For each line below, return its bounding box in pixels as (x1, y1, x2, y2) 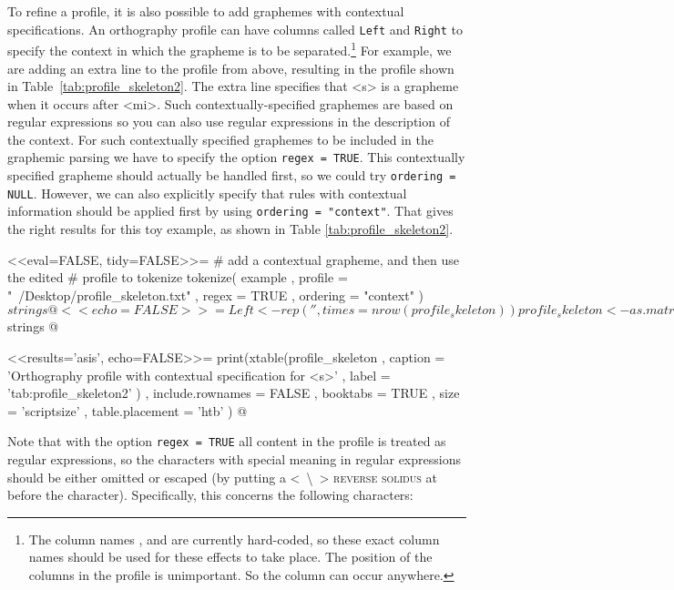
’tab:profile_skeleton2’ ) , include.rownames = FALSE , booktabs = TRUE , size (7, 383, 460, 402)
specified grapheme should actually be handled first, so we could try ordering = (7, 166, 456, 185)
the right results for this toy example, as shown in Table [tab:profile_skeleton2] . (7, 219, 454, 239)
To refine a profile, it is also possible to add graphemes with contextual (7, 2, 404, 20)
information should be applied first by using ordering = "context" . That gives (7, 201, 454, 220)
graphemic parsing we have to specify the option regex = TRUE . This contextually (7, 147, 465, 167)
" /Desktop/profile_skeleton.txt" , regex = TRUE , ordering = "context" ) (7, 285, 424, 304)
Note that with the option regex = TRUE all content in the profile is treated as (7, 432, 446, 451)
